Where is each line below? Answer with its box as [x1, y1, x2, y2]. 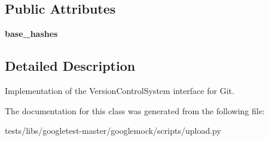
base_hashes [5, 27, 58, 40]
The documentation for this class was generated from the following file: [5, 104, 265, 117]
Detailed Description [5, 57, 136, 75]
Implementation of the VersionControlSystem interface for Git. [5, 84, 234, 96]
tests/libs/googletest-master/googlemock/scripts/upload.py [5, 124, 221, 137]
